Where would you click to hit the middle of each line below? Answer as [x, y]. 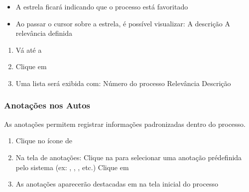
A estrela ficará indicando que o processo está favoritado [102, 6]
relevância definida [44, 33]
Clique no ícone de [44, 141]
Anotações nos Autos [47, 105]
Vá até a [29, 49]
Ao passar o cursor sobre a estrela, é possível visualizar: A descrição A [123, 23]
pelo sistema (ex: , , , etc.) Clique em [72, 167]
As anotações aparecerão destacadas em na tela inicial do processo [117, 184]
